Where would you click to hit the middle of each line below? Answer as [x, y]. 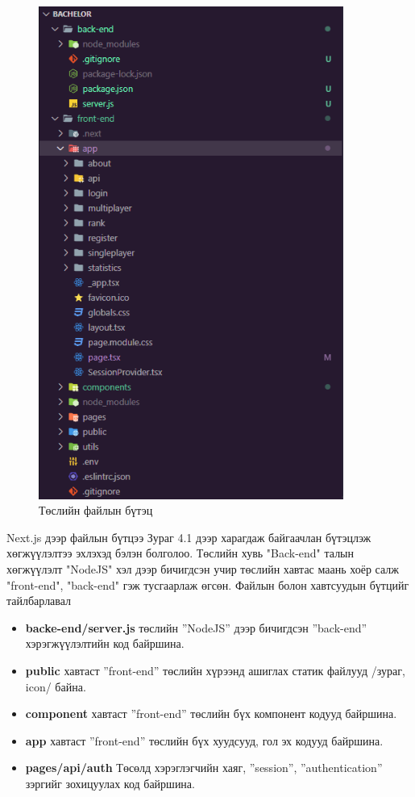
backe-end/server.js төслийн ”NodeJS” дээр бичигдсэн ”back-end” [196, 627]
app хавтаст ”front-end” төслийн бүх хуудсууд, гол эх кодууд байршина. [204, 740]
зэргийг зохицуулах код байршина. [110, 783]
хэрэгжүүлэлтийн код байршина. [105, 643]
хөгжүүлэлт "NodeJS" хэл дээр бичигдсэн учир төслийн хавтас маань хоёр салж [203, 568]
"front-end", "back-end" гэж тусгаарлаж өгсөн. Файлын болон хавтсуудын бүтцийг [208, 584]
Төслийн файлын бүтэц [96, 510]
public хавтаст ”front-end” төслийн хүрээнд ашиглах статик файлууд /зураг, [215, 670]
